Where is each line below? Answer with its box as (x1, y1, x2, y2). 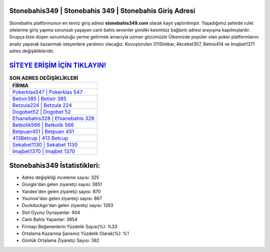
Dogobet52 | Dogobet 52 (12, 108, 71, 115)
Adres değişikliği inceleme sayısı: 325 (21, 174, 99, 180)
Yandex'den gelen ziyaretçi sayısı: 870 (21, 188, 101, 194)
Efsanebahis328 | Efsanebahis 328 (12, 115, 94, 122)
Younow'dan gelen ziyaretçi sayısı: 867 (21, 195, 102, 201)
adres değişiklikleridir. (9, 48, 54, 54)
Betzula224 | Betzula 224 (12, 102, 72, 109)
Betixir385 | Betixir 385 (12, 95, 67, 102)
